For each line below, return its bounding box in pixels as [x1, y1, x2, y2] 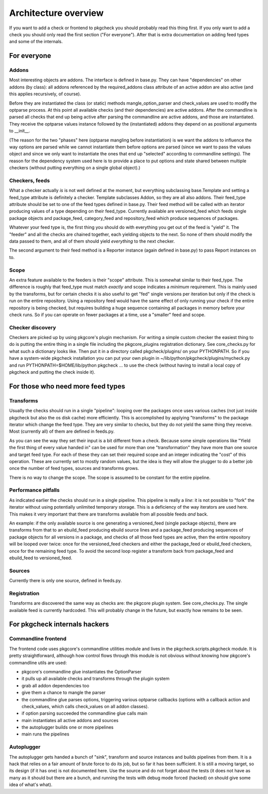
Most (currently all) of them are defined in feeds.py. [9, 428, 115, 434]
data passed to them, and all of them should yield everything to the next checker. [9, 238, 175, 244]
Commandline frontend [9, 635, 67, 642]
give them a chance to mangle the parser [21, 690, 106, 696]
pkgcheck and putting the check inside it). [9, 369, 95, 375]
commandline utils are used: [9, 660, 67, 665]
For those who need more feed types [9, 382, 126, 391]
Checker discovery [9, 324, 57, 331]
